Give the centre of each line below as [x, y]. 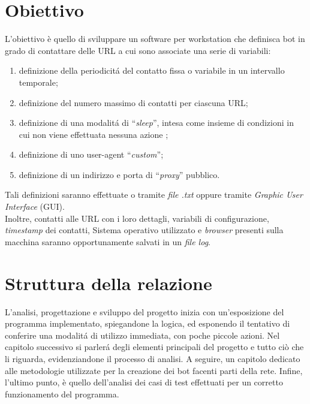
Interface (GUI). [35, 206]
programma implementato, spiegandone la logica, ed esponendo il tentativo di [148, 323]
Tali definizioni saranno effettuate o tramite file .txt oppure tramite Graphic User [154, 195]
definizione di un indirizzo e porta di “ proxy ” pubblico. [119, 174]
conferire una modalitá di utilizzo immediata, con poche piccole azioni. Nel [142, 335]
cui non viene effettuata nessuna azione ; [94, 134]
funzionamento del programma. [62, 394]
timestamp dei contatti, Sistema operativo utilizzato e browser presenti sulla [144, 230]
